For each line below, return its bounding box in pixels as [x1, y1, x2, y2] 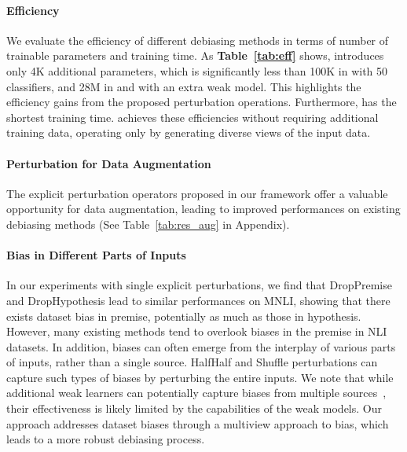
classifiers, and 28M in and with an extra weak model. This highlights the [6, 78, 361, 94]
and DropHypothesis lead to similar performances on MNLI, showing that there [6, 292, 390, 308]
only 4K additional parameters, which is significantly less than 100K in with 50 [6, 62, 388, 79]
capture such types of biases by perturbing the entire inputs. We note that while [6, 369, 394, 385]
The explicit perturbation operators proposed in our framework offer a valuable [6, 185, 388, 201]
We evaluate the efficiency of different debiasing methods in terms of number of [6, 31, 389, 48]
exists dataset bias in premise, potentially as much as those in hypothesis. [6, 307, 361, 324]
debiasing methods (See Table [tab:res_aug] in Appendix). [6, 215, 290, 232]
